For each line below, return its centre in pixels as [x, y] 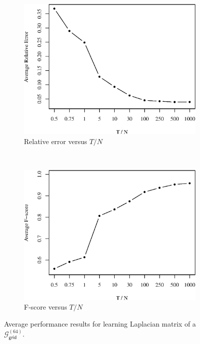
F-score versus [46, 307]
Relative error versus [56, 141]
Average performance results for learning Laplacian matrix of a [100, 324]
